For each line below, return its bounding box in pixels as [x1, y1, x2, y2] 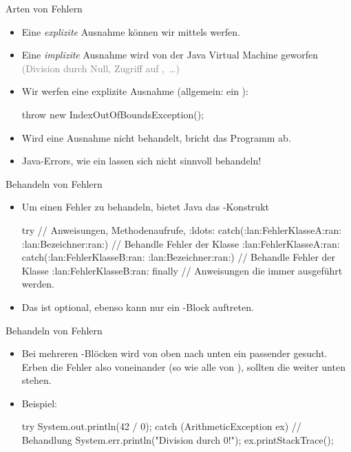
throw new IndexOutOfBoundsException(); [21, 107, 204, 121]
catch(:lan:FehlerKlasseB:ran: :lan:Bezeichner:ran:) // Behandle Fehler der [21, 250, 336, 264]
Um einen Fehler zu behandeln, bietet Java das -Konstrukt [21, 200, 269, 214]
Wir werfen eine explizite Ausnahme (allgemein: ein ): [21, 84, 248, 98]
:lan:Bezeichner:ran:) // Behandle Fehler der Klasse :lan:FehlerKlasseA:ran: [21, 236, 340, 250]
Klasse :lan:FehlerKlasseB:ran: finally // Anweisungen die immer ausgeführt [21, 263, 343, 277]
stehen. [21, 373, 52, 387]
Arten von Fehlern [6, 1, 83, 15]
